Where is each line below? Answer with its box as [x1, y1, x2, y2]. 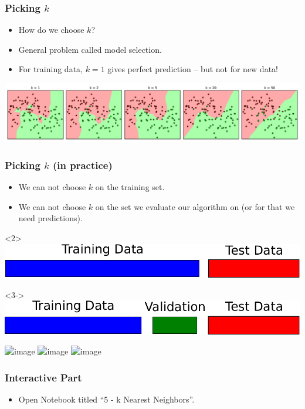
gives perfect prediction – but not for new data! [107, 63, 278, 75]
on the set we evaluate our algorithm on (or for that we [95, 200, 295, 212]
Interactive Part [5, 370, 82, 384]
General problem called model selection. [18, 43, 162, 55]
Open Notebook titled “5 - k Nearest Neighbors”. [18, 393, 195, 405]
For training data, [18, 63, 83, 75]
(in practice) [52, 157, 113, 172]
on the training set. [95, 181, 165, 193]
